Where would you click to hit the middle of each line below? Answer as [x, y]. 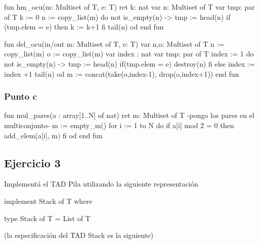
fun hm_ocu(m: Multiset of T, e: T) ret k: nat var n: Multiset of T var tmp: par [129, 7]
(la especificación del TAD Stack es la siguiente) [79, 235]
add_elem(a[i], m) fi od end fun [54, 135]
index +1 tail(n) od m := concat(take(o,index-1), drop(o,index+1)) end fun [122, 73]
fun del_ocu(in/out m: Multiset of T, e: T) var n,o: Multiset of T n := [114, 43]
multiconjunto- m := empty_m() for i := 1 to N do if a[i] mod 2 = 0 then [119, 125]
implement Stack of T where [48, 201]
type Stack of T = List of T [47, 218]
